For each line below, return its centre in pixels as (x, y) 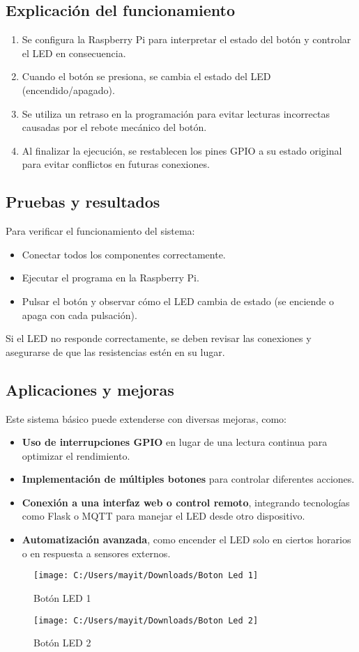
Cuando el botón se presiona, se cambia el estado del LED (146, 76)
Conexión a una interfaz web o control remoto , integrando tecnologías (186, 502)
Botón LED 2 (62, 643)
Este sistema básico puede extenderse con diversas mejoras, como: (146, 418)
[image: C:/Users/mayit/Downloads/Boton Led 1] (146, 576)
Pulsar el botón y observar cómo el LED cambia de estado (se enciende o (178, 301)
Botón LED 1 (62, 597)
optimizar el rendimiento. (76, 455)
